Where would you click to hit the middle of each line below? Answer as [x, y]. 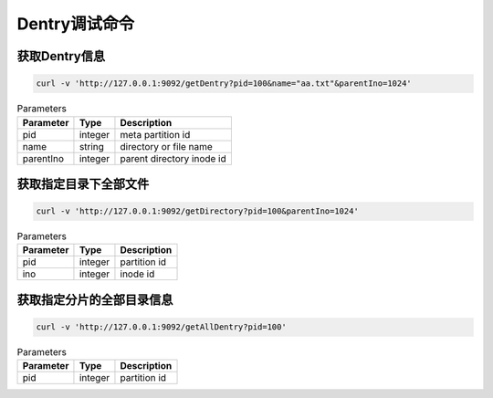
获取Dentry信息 [61, 56]
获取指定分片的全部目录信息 [95, 300]
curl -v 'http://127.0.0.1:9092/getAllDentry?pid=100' [161, 327]
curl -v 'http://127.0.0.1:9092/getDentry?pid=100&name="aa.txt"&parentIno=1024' [224, 84]
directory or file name [167, 146]
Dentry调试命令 [76, 24]
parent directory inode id [173, 158]
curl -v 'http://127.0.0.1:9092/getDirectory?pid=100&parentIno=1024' [198, 211]
